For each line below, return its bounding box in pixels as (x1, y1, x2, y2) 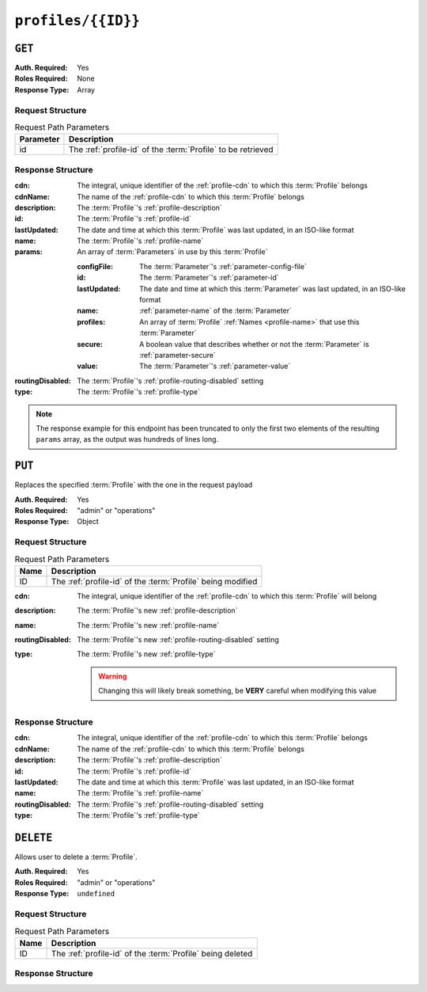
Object (77, 517, 99, 526)
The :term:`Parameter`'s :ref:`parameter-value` (139, 361, 291, 371)
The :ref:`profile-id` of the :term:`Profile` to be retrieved (68, 144, 274, 155)
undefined (77, 889, 115, 899)
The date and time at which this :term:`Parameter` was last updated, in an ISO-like (139, 283, 406, 293)
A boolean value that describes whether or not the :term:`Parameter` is (139, 339, 369, 348)
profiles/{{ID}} (14, 12, 140, 29)
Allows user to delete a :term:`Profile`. (14, 852, 138, 862)
